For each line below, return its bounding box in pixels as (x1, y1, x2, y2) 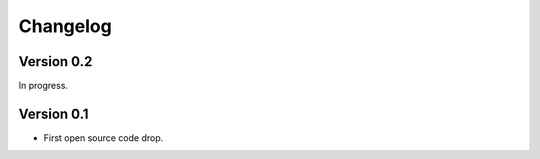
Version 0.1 (18, 105, 89, 122)
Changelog (18, 15, 112, 37)
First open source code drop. (43, 131, 164, 144)
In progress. (18, 80, 69, 92)
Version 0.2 (18, 53, 93, 70)
